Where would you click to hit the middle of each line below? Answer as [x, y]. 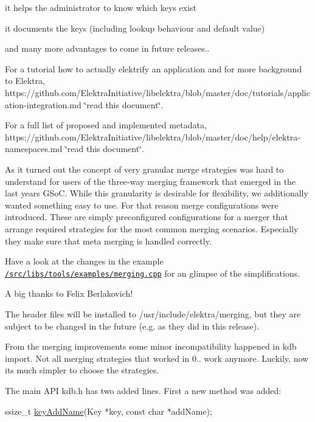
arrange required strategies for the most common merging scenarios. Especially [152, 228]
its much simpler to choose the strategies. [82, 370]
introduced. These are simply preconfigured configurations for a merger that [147, 217]
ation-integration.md [43, 104]
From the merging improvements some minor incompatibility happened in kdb [151, 346]
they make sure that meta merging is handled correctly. [108, 240]
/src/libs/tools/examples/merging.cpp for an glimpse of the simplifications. [153, 273]
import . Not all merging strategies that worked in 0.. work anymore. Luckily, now [157, 358]
